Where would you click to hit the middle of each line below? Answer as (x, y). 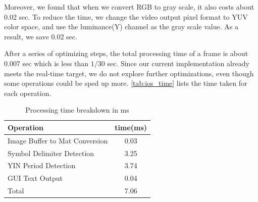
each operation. (28, 93)
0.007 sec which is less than (46, 63)
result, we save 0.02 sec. (41, 36)
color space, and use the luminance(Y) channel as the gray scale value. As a (121, 27)
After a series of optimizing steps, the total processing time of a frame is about (126, 53)
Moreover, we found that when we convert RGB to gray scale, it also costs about (129, 7)
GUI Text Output (35, 178)
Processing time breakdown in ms (77, 110)
